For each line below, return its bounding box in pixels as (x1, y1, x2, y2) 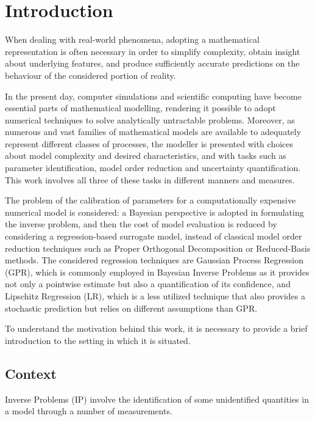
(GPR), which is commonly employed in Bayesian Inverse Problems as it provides (5, 265, 310, 278)
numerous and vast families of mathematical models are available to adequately (5, 125, 302, 138)
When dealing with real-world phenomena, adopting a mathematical (5, 33, 260, 46)
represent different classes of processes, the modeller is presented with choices (5, 137, 294, 150)
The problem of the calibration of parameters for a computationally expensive (5, 194, 296, 207)
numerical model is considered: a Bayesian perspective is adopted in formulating (5, 205, 304, 218)
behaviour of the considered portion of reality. (5, 68, 176, 81)
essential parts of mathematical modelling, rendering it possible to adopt (5, 101, 276, 114)
